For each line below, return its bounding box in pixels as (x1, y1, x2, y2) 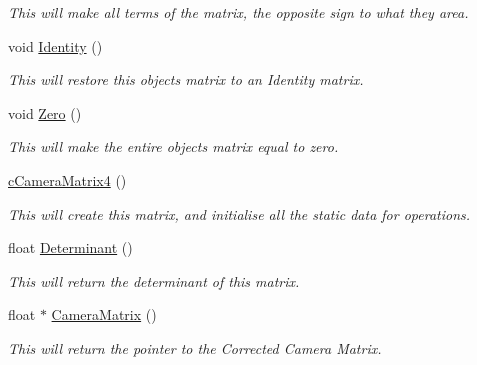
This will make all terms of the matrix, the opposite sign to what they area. (8, 2, 469, 22)
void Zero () (8, 102, 82, 123)
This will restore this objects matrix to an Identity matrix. (8, 69, 364, 90)
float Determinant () (8, 237, 133, 258)
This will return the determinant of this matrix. (8, 270, 300, 291)
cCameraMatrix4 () (8, 169, 127, 190)
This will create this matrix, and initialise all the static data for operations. (8, 203, 471, 224)
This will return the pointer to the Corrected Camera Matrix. (8, 337, 382, 358)
